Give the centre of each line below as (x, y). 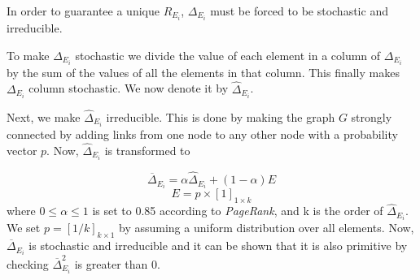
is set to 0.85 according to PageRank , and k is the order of (238, 211)
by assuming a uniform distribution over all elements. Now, (267, 228)
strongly (372, 116)
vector (22, 150)
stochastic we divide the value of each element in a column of (228, 55)
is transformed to (147, 150)
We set (24, 228)
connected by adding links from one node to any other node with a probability (202, 134)
